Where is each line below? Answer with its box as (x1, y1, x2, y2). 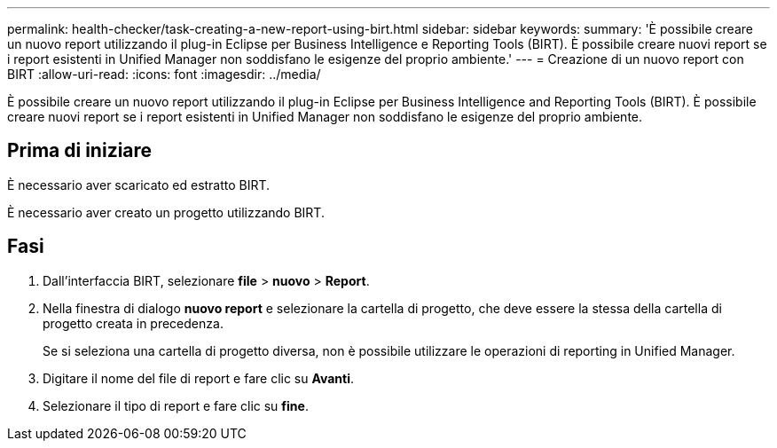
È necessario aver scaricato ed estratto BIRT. (7, 177, 271, 193)
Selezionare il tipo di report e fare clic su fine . (43, 397, 309, 413)
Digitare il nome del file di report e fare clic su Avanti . (43, 370, 355, 386)
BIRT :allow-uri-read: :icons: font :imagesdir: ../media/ (7, 67, 321, 82)
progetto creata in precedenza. (43, 315, 224, 331)
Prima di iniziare (7, 139, 153, 162)
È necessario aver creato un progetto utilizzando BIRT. (7, 204, 325, 220)
